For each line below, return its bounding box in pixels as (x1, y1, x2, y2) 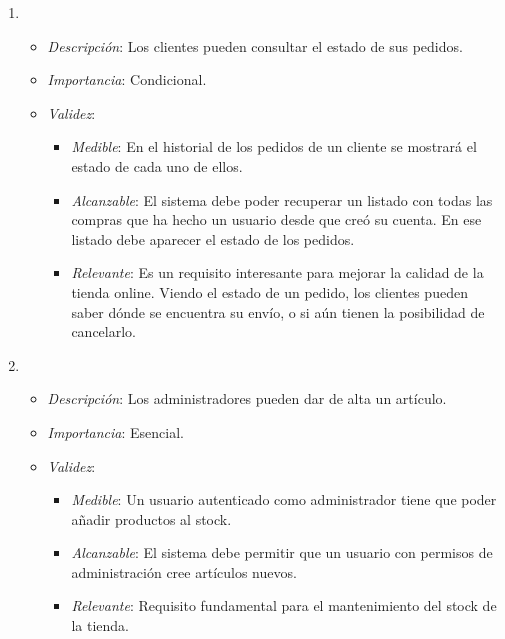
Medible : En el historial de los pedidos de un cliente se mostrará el (71, 136, 477, 157)
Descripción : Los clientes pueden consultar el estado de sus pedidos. (47, 35, 463, 56)
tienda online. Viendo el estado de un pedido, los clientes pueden (71, 281, 468, 302)
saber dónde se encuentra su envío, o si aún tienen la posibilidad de (71, 301, 485, 322)
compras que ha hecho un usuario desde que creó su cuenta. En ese (71, 209, 482, 230)
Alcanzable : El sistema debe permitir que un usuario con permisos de (71, 542, 493, 563)
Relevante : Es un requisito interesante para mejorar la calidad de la (71, 262, 484, 283)
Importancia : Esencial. (47, 421, 185, 442)
